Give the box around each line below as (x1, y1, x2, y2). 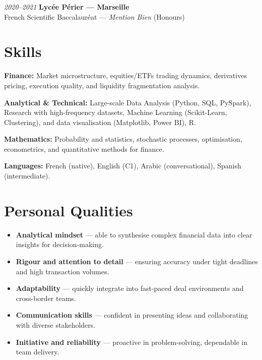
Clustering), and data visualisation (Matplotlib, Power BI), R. (4, 116, 196, 127)
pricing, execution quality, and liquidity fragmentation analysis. (4, 80, 200, 90)
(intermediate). (4, 170, 50, 181)
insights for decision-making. (16, 239, 104, 250)
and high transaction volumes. (16, 266, 109, 276)
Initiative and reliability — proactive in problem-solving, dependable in (16, 336, 247, 347)
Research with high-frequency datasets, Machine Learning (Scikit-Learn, (4, 107, 227, 117)
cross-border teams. (16, 292, 76, 303)
